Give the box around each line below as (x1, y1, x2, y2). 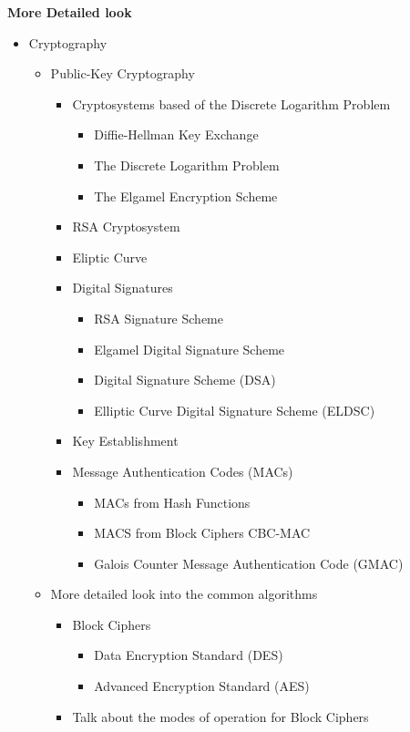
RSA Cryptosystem (72, 217, 180, 236)
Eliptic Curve (72, 247, 148, 266)
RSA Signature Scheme (94, 308, 223, 327)
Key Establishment (72, 431, 179, 450)
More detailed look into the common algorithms (50, 584, 318, 603)
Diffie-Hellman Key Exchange (94, 125, 259, 144)
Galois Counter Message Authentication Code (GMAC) (94, 553, 404, 572)
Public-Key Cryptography (50, 64, 195, 83)
